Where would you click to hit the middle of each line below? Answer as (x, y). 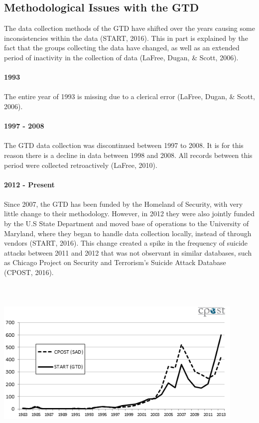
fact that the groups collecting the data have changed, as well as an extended (122, 48)
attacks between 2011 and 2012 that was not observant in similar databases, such (128, 252)
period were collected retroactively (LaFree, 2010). (81, 165)
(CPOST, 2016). (29, 272)
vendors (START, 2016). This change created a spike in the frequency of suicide (126, 243)
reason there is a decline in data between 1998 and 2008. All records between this (128, 155)
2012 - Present (29, 184)
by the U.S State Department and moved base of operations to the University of (127, 223)
